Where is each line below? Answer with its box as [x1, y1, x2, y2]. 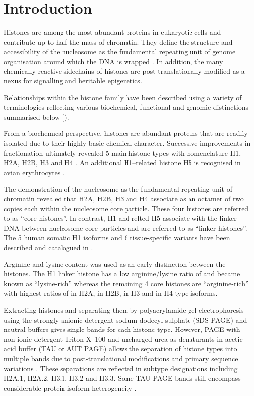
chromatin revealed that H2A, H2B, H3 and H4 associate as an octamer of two [4, 194, 244, 204]
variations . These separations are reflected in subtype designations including [4, 363, 238, 373]
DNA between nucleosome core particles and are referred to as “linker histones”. [4, 222, 247, 233]
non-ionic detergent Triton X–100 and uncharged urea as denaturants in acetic [4, 333, 243, 344]
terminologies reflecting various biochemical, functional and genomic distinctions [4, 102, 248, 112]
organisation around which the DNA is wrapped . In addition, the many [4, 56, 223, 66]
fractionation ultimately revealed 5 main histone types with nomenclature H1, [4, 147, 241, 158]
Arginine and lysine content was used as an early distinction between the [4, 259, 226, 269]
